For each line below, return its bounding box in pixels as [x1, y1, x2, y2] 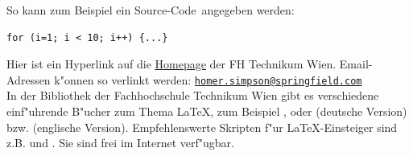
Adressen [6, 71, 51, 88]
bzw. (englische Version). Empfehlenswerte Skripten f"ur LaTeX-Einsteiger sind [6, 118, 398, 135]
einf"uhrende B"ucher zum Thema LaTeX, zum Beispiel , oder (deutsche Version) [6, 103, 407, 120]
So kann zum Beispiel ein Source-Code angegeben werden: [6, 2, 295, 18]
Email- [339, 55, 373, 72]
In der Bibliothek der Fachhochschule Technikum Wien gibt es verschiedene [6, 87, 379, 104]
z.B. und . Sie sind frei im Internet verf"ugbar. [6, 134, 234, 151]
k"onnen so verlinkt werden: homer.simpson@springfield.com [54, 71, 362, 88]
